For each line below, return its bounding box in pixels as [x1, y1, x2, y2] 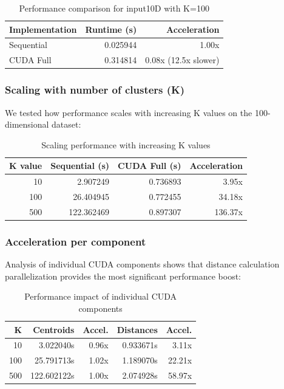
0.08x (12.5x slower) [145, 53, 220, 66]
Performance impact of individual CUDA [24, 290, 177, 303]
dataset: [52, 118, 81, 131]
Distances [117, 323, 158, 336]
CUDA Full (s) [118, 159, 181, 172]
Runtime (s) [85, 22, 137, 35]
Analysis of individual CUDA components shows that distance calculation [5, 258, 280, 270]
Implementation [9, 22, 77, 35]
